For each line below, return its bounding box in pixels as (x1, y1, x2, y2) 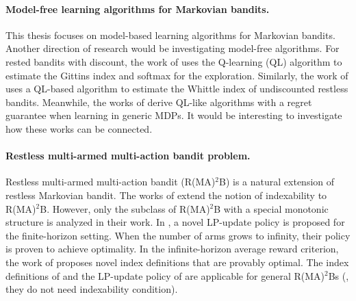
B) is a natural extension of (219, 174, 335, 189)
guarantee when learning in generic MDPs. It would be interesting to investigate (5, 108, 342, 122)
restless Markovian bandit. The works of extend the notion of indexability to (5, 187, 327, 202)
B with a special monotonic (214, 201, 329, 215)
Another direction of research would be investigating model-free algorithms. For (5, 41, 340, 55)
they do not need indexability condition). (5, 282, 178, 296)
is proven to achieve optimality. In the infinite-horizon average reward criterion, (5, 241, 339, 256)
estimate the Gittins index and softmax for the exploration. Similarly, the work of (5, 68, 348, 82)
